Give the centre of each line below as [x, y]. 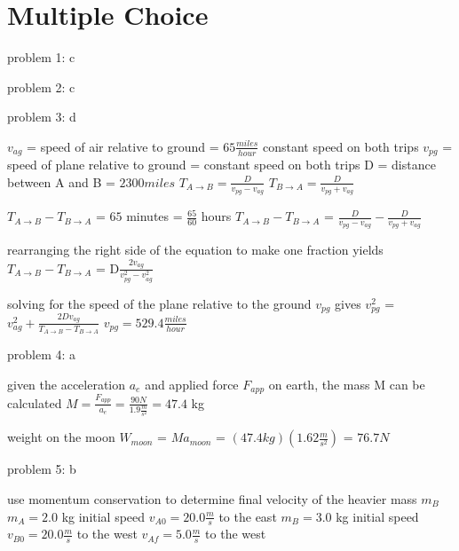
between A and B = [61, 181]
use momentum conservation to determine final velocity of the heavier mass [212, 498]
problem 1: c [41, 57]
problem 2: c [41, 87]
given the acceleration [67, 384]
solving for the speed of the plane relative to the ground [159, 303]
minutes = [154, 216]
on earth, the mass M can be [347, 384]
